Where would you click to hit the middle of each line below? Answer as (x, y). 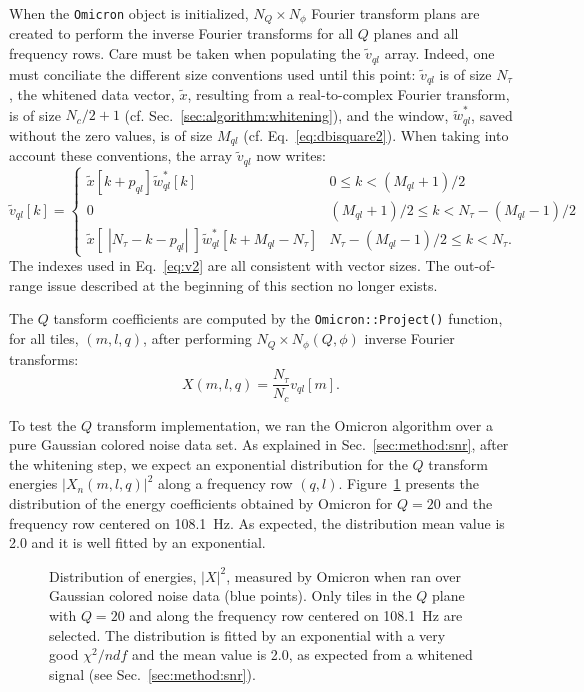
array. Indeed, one (439, 53)
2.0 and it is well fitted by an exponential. (137, 542)
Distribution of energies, (123, 575)
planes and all (416, 33)
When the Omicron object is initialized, (129, 13)
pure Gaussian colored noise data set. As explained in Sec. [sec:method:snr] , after (259, 444)
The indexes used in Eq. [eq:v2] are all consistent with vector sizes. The (229, 265)
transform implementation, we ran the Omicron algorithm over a (294, 424)
